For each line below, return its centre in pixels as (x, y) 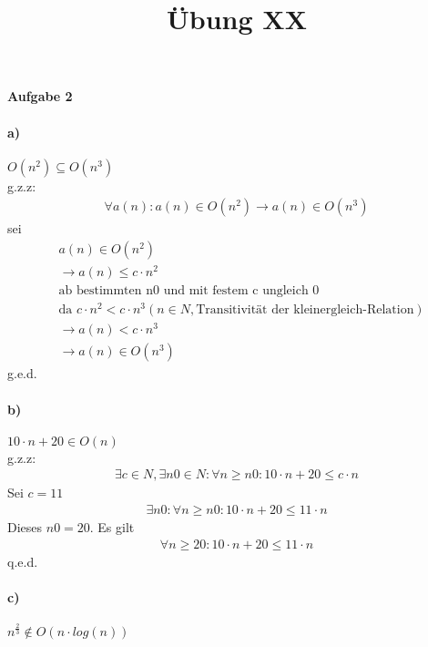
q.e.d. (23, 561)
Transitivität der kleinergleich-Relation (305, 310)
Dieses (25, 527)
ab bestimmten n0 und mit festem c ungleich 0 (189, 291)
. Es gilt (112, 527)
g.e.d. (22, 373)
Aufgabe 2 (40, 96)
